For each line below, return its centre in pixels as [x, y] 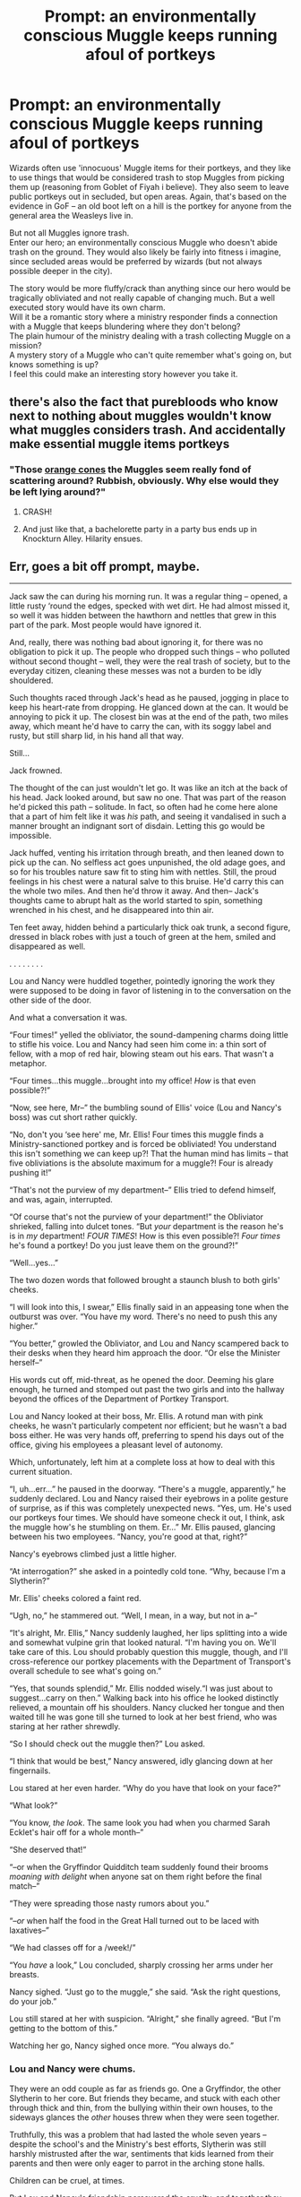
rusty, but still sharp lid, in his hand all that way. [97, 736]
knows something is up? [54, 364]
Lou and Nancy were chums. [73, 2069]
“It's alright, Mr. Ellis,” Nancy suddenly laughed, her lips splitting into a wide [149, 1633]
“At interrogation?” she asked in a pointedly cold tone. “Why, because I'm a [148, 1572]
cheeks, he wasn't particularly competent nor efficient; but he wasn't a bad [148, 1426]
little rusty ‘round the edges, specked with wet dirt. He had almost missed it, [150, 606]
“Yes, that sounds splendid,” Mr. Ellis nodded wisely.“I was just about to [141, 1689]
